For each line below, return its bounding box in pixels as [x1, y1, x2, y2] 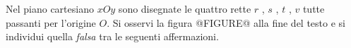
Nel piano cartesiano [6, 1, 94, 16]
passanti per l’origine [6, 15, 96, 30]
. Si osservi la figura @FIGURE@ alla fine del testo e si [107, 15, 345, 30]
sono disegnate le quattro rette [118, 1, 251, 16]
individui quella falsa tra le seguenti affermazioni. [6, 29, 219, 44]
